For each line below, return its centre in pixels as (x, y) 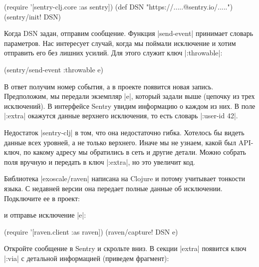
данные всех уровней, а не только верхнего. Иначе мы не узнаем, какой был (120, 142)
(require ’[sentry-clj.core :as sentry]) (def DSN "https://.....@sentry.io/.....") (119, 6)
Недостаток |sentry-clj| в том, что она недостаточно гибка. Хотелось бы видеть (124, 132)
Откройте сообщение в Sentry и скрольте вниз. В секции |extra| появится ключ (125, 248)
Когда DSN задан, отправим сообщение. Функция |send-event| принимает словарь (129, 33)
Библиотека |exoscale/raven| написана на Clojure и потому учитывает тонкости (125, 178)
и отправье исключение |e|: (45, 215)
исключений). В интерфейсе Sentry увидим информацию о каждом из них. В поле (130, 106)
